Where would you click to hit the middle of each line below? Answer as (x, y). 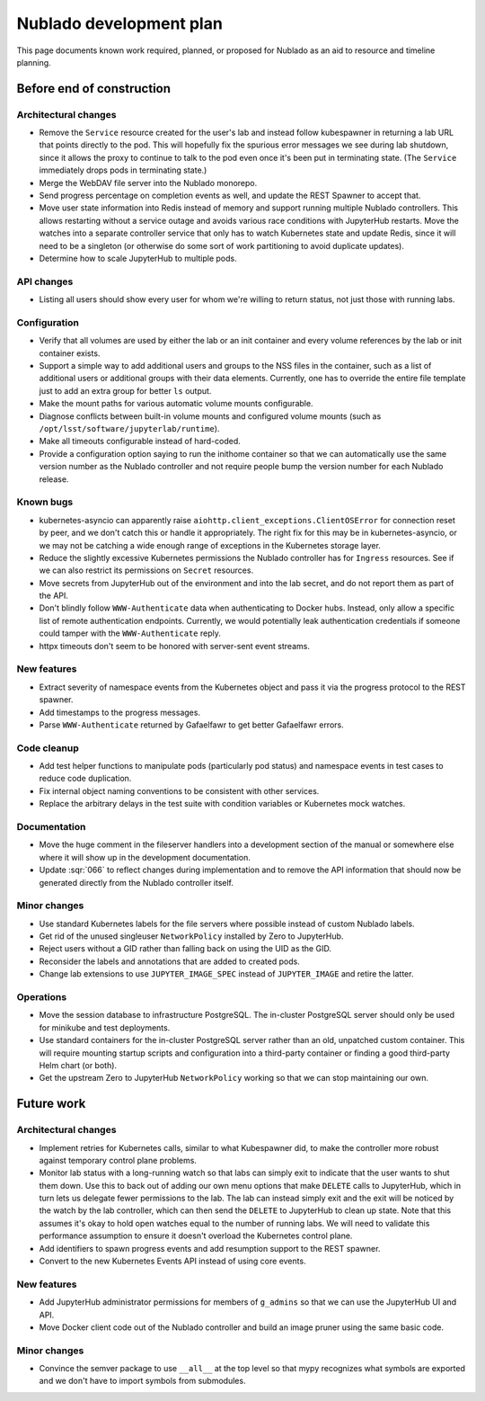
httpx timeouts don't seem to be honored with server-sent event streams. (174, 646)
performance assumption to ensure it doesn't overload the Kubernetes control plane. (196, 1236)
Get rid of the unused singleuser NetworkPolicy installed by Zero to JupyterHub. (191, 936)
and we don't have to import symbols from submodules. (142, 1381)
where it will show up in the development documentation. (145, 857)
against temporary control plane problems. (118, 1160)
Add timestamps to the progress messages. (120, 712)
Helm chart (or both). (78, 1065)
